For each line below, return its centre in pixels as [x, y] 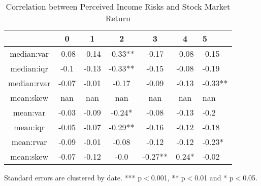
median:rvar [29, 83]
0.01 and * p [214, 177]
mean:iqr [29, 127]
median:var [29, 53]
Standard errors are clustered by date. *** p [73, 177]
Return [118, 18]
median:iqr [29, 68]
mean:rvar [29, 142]
